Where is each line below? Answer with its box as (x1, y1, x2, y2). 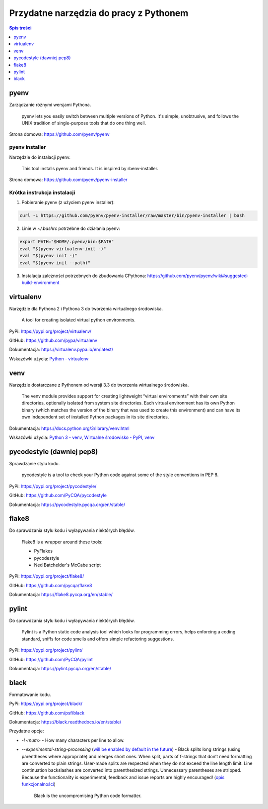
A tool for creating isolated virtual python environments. (21, 317, 136, 323)
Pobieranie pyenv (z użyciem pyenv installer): (21, 200, 115, 205)
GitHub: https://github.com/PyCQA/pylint (9, 656, 93, 662)
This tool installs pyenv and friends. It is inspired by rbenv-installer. (21, 165, 159, 171)
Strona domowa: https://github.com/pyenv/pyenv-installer (9, 177, 128, 183)
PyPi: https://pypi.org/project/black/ (9, 701, 83, 707)
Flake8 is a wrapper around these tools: (21, 539, 103, 545)
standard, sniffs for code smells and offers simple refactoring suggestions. (21, 636, 174, 642)
